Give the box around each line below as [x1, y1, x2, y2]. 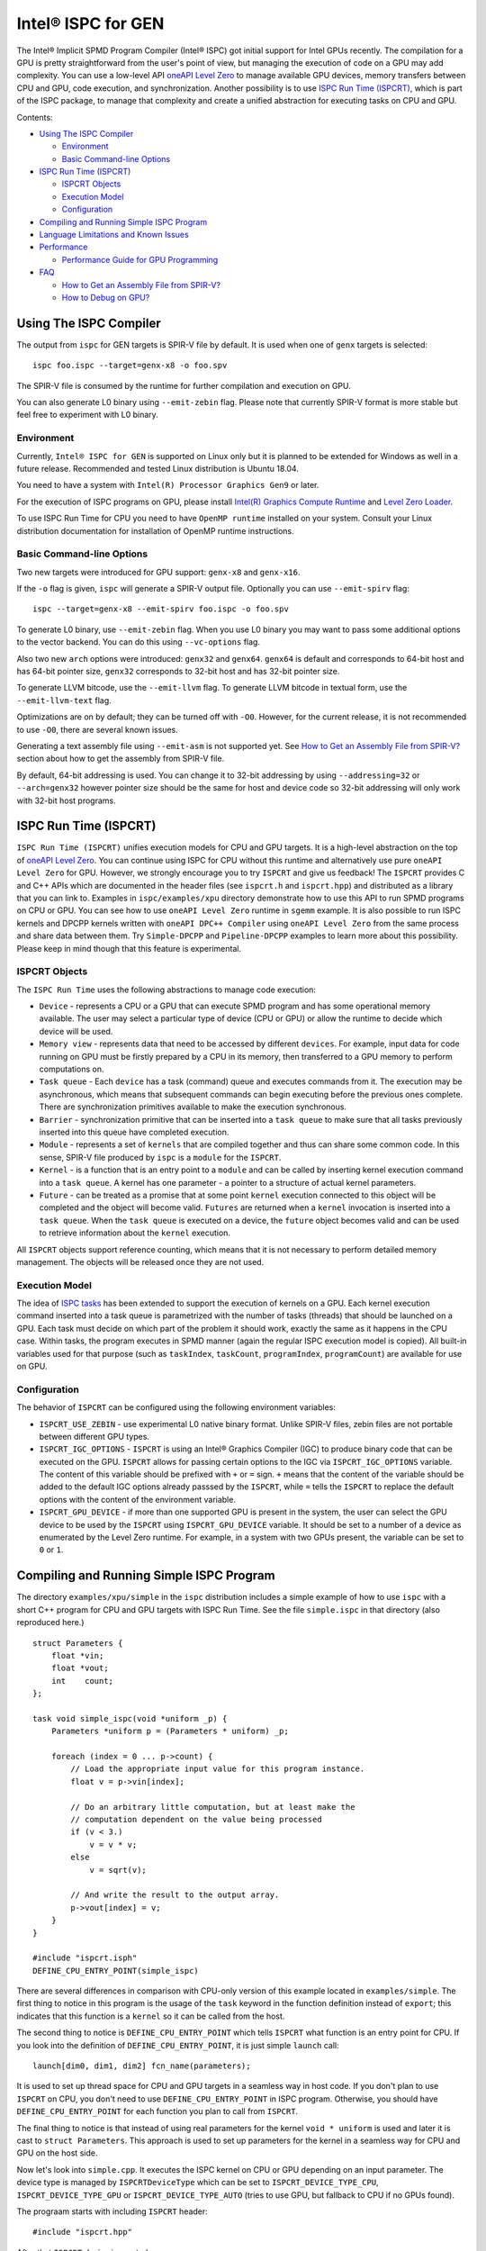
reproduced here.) [16, 1617, 85, 1628]
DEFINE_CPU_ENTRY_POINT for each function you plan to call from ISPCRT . [16, 2106, 299, 2117]
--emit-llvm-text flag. [16, 694, 112, 706]
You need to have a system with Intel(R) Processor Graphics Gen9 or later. [16, 480, 319, 491]
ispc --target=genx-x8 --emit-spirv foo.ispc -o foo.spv [32, 604, 290, 614]
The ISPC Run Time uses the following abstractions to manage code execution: [16, 984, 317, 995]
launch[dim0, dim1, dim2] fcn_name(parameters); [32, 2061, 251, 2071]
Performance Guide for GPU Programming [61, 254, 219, 265]
